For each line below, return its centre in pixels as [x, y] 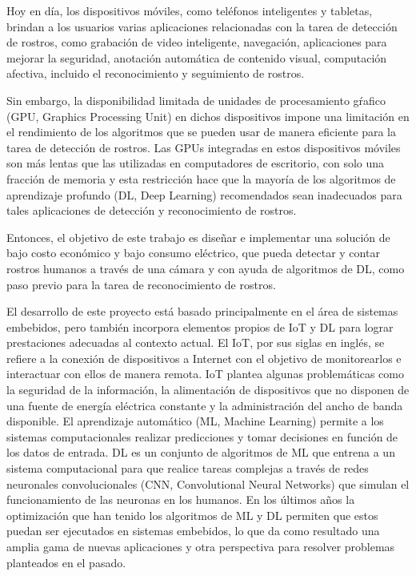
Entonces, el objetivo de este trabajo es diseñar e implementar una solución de [198, 237]
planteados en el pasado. [66, 562]
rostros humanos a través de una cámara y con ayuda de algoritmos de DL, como [206, 268]
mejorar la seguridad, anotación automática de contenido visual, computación [197, 57]
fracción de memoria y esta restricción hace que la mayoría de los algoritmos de [201, 178]
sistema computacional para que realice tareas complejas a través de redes [188, 468]
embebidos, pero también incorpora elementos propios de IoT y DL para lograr [200, 326]
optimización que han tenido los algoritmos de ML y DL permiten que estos [192, 515]
